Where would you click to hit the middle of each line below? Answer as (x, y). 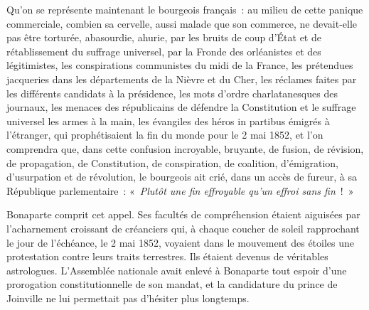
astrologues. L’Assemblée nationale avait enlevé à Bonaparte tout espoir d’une (177, 270)
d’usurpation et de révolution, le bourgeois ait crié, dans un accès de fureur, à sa (182, 177)
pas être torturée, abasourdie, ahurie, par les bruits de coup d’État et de (164, 37)
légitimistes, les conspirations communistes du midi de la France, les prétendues (180, 65)
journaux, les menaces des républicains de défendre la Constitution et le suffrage (181, 107)
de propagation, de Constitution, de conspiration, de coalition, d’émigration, (173, 162)
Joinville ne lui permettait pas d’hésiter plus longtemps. (128, 298)
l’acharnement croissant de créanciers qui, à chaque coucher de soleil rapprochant (183, 228)
